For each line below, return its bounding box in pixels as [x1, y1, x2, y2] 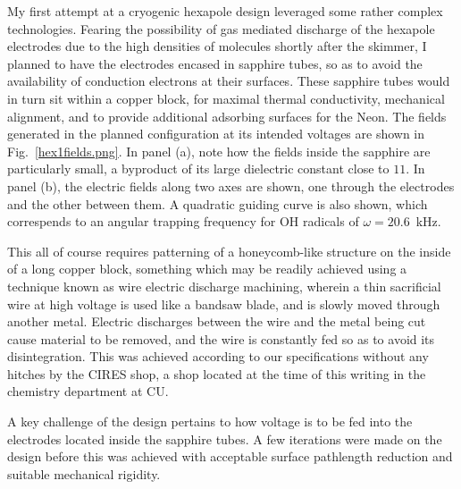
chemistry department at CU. [7, 382, 169, 400]
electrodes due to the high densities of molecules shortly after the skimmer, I [7, 37, 427, 55]
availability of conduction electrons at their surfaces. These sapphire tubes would [7, 72, 450, 90]
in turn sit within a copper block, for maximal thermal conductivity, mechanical [7, 89, 445, 107]
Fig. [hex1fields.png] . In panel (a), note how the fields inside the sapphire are [7, 141, 431, 160]
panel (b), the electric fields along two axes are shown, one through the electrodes [7, 176, 455, 195]
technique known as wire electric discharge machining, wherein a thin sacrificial [7, 276, 441, 295]
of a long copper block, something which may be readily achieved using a [7, 259, 407, 278]
